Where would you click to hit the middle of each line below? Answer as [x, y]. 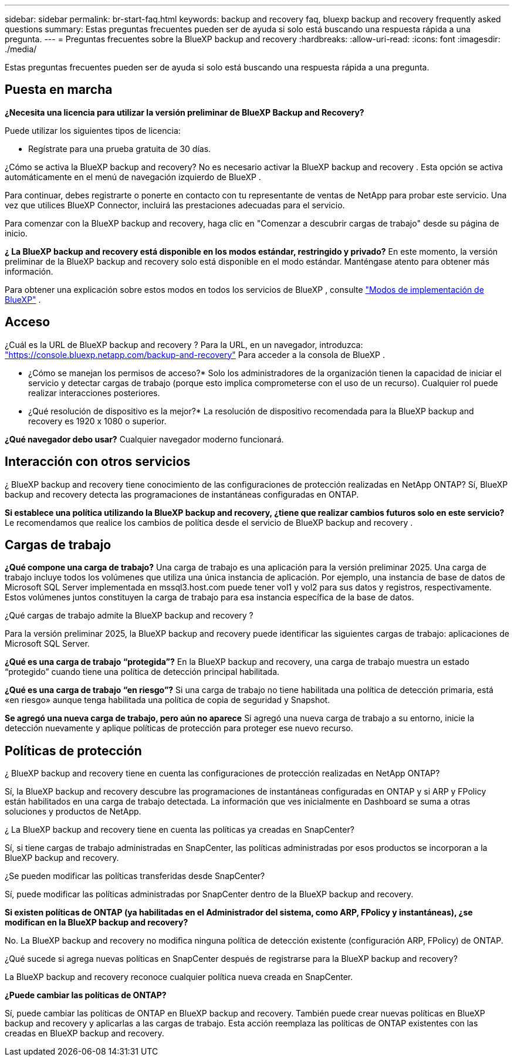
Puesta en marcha [59, 90]
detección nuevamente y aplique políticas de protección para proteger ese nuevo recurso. [179, 728]
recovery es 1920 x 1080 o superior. [97, 421]
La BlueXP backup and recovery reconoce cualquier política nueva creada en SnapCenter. [179, 977]
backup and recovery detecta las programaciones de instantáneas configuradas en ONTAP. [182, 494]
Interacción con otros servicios [98, 462]
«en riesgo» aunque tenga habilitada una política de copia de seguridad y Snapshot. [168, 700]
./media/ [21, 49]
